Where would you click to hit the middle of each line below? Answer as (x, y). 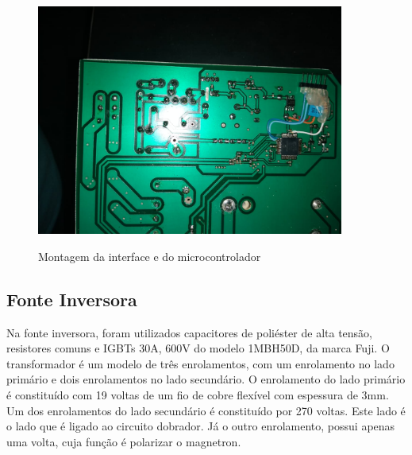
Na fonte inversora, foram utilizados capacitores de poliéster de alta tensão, (190, 332)
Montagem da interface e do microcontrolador (150, 256)
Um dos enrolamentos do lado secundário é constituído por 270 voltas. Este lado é (206, 410)
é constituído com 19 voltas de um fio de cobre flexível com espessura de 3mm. (198, 394)
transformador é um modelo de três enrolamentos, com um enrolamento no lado (200, 363)
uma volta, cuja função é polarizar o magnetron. (124, 441)
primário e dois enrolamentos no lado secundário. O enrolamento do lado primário (206, 379)
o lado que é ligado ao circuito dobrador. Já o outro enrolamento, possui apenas (201, 426)
